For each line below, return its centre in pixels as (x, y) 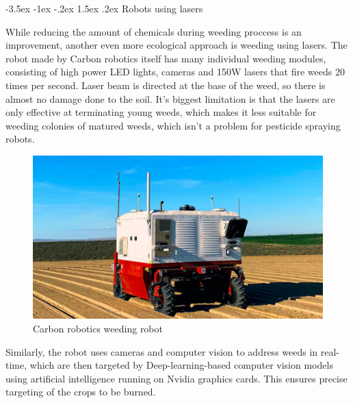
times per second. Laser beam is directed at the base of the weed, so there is (166, 85)
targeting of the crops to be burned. (81, 392)
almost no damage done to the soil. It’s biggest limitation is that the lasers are (170, 98)
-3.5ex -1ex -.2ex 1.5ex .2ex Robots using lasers (104, 8)
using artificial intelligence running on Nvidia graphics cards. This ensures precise (176, 378)
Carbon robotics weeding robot (98, 329)
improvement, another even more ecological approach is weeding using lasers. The (176, 45)
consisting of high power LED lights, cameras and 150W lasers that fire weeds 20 (175, 72)
